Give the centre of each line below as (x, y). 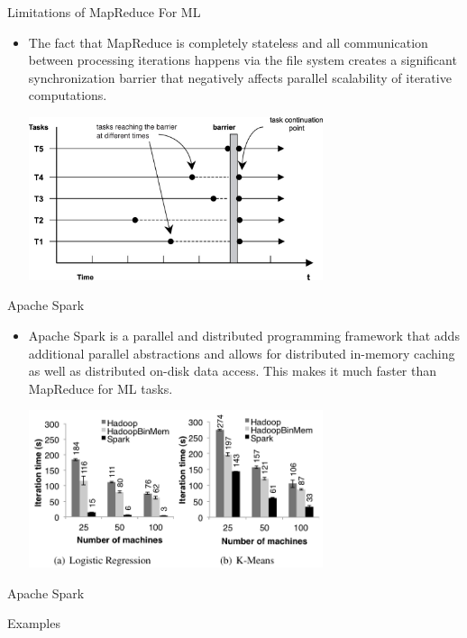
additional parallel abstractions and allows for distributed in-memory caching (242, 353)
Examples (34, 623)
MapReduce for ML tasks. (101, 388)
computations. (68, 95)
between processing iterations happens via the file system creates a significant (243, 60)
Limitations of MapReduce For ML (104, 12)
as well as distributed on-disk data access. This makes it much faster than (233, 371)
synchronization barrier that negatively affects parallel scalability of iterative (240, 77)
